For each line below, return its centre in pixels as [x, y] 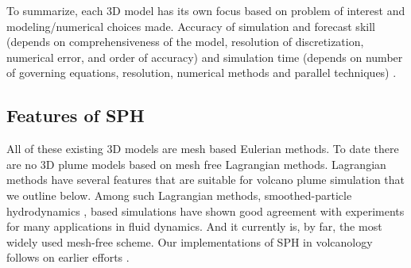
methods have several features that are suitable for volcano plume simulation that [206, 180]
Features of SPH [76, 115]
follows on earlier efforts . [68, 257]
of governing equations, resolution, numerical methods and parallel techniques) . [202, 73]
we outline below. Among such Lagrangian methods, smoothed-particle [179, 195]
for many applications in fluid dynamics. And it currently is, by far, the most [194, 226]
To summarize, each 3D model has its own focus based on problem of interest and [206, 10]
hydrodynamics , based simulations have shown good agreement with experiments [205, 211]
